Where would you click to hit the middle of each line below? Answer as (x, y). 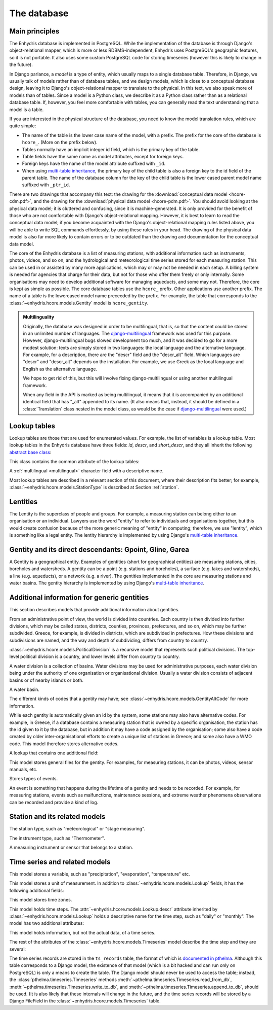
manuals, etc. (23, 769)
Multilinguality (39, 317)
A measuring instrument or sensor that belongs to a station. (71, 848)
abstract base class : (30, 452)
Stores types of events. (34, 779)
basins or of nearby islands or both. (46, 680)
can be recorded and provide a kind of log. (54, 802)
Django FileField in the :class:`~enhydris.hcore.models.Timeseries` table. (85, 1001)
